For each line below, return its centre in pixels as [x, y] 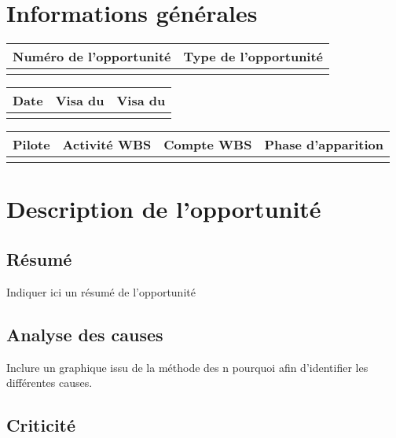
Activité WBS [107, 145]
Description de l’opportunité [164, 209]
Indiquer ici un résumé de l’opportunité [101, 291]
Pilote [31, 145]
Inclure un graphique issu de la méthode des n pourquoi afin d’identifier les [187, 367]
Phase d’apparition [324, 145]
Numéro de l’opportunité [92, 57]
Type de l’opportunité [253, 57]
